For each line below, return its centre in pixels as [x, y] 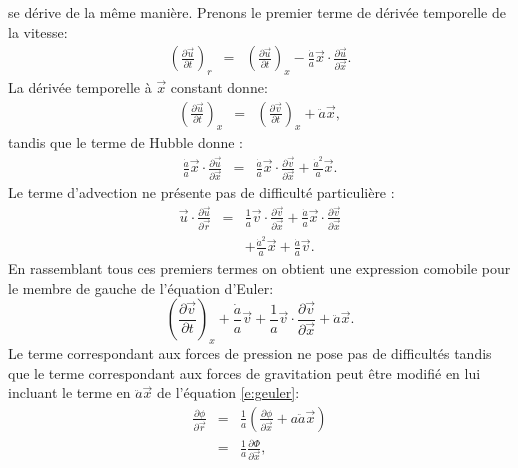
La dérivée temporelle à [80, 87]
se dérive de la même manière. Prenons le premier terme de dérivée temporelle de [257, 12]
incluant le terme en [69, 392]
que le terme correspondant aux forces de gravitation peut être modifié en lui [244, 372]
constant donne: [219, 87]
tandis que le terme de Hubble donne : [126, 142]
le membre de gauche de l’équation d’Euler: [141, 287]
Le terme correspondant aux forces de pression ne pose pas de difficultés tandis [250, 353]
